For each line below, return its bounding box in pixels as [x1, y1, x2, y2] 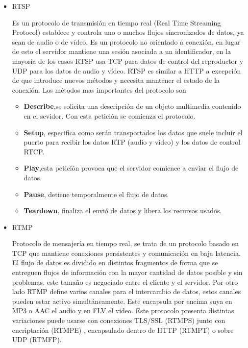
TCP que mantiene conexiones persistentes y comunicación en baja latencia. [12, 248, 241, 258]
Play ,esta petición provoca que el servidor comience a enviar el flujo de [24, 163, 239, 173]
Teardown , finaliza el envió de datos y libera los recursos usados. [24, 205, 222, 216]
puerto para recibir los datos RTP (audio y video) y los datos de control [24, 137, 241, 147]
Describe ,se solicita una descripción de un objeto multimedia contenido [24, 101, 241, 111]
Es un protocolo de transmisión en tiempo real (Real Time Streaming [12, 17, 221, 27]
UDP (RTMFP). [12, 334, 62, 345]
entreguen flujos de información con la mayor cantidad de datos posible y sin [12, 267, 243, 277]
